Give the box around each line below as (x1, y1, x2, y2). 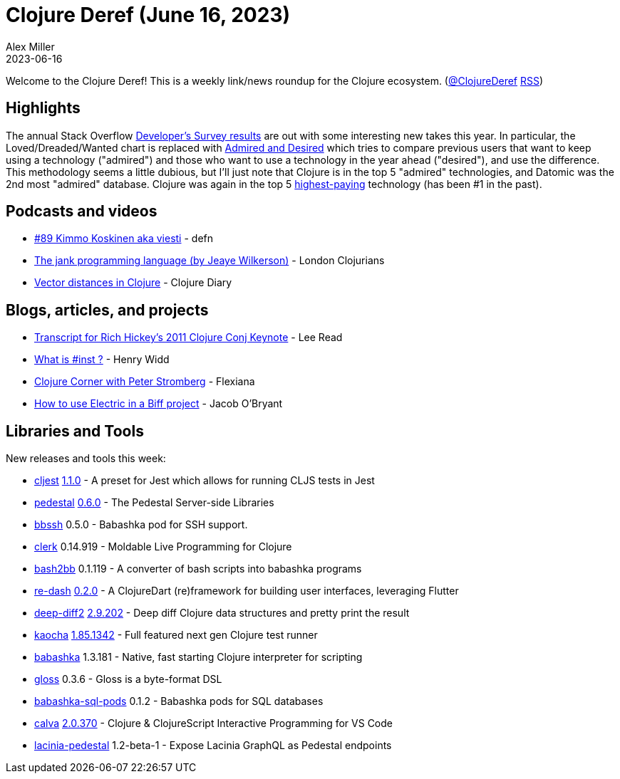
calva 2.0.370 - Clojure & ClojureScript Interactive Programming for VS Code (34, 717, 393, 730)
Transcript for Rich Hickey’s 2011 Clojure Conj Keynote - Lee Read (34, 331, 343, 344)
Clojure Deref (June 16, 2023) (6, 3, 291, 27)
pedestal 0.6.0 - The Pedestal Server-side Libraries (34, 496, 274, 509)
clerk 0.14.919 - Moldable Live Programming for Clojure (34, 540, 292, 553)
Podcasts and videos (6, 202, 157, 221)
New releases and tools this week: (6, 452, 166, 465)
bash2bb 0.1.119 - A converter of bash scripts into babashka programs (34, 563, 362, 575)
